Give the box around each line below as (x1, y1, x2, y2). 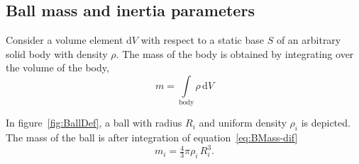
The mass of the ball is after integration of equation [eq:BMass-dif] (6, 130, 298, 145)
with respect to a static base (140, 33, 264, 47)
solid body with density (6, 46, 108, 61)
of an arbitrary (276, 33, 341, 47)
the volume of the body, (6, 60, 109, 75)
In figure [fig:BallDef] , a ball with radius (6, 115, 182, 130)
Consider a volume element (6, 33, 123, 47)
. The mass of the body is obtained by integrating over (116, 46, 354, 61)
